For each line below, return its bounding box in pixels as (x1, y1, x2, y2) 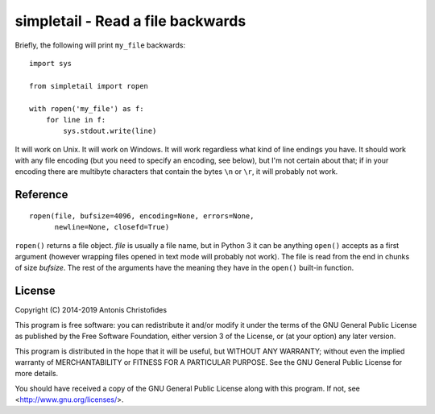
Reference (14, 188, 68, 201)
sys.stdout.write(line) (63, 126, 157, 136)
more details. (14, 369, 59, 379)
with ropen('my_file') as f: (29, 104, 144, 113)
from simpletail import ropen (29, 81, 149, 90)
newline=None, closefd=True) (54, 222, 170, 232)
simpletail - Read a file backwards (14, 12, 246, 30)
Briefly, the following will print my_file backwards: (14, 40, 185, 50)
